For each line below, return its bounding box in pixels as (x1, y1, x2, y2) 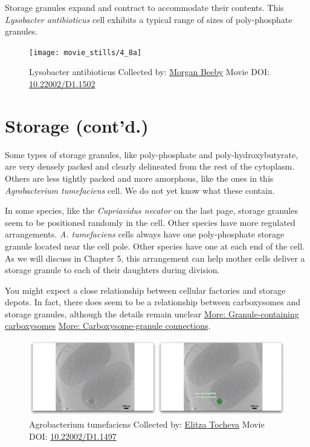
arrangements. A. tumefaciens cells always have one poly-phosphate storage (5, 228, 285, 240)
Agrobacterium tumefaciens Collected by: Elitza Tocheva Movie (29, 418, 265, 431)
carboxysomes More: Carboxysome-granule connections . (5, 319, 211, 332)
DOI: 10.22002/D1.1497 (29, 429, 117, 442)
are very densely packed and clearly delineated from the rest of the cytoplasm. (5, 160, 295, 173)
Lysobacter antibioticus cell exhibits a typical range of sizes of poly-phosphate (5, 13, 292, 25)
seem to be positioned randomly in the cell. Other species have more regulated (5, 216, 295, 228)
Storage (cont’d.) (5, 113, 149, 137)
